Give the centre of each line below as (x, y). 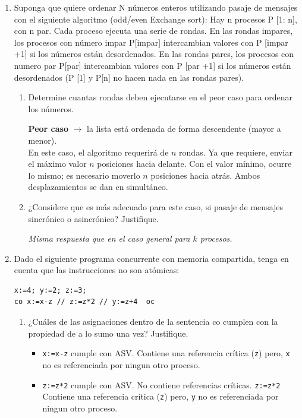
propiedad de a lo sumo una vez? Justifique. (108, 333)
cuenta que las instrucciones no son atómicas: (97, 270)
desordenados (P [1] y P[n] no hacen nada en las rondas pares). (129, 77)
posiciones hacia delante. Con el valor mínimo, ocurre (194, 164)
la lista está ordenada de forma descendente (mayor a (184, 129)
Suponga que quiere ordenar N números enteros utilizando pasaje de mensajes (156, 7)
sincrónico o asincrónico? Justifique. (93, 218)
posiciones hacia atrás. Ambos (205, 175)
